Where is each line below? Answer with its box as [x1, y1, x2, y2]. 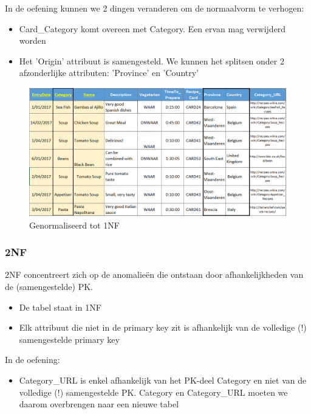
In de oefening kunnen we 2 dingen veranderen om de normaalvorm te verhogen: [5, 2, 304, 14]
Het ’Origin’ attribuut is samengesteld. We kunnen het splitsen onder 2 [19, 54, 284, 67]
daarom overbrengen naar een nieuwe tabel [19, 398, 179, 410]
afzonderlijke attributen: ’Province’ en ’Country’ [19, 66, 199, 79]
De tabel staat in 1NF [19, 300, 101, 313]
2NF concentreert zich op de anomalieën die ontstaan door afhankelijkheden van [5, 268, 304, 281]
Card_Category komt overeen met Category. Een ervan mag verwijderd [19, 22, 286, 35]
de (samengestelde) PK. [5, 280, 93, 292]
